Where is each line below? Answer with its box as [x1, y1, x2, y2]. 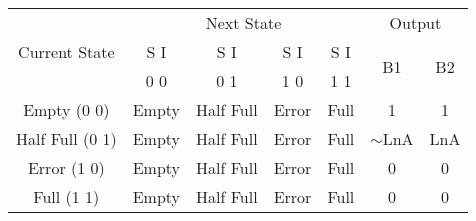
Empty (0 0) [23, 98, 110, 121]
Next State [205, 11, 282, 34]
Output [389, 11, 442, 34]
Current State [18, 40, 115, 63]
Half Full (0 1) [16, 127, 117, 150]
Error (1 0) [27, 156, 105, 179]
